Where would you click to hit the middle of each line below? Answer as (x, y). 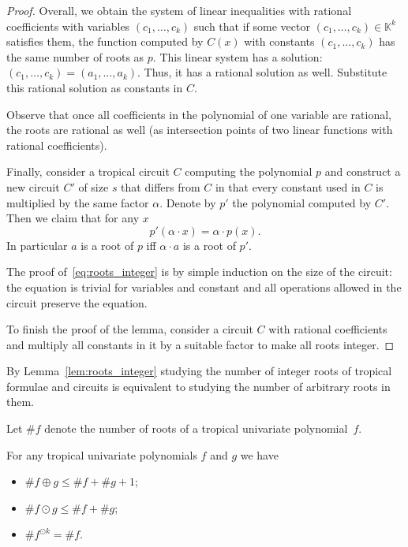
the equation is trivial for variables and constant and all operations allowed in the (204, 287)
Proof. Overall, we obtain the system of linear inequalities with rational (179, 10)
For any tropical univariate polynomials (102, 454)
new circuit (33, 186)
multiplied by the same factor (78, 202)
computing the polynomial (249, 171)
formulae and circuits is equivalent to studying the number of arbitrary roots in (198, 386)
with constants (279, 41)
